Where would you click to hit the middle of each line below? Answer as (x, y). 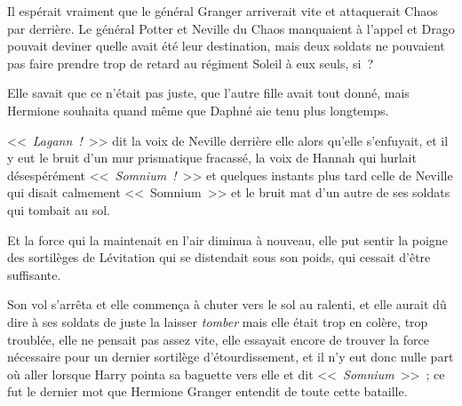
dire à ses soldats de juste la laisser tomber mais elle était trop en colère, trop (218, 321)
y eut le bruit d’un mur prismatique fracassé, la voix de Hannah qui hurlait (212, 158)
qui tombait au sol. (59, 209)
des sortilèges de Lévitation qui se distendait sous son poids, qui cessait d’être (219, 257)
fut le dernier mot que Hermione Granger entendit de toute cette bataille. (207, 391)
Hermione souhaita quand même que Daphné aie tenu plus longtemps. (198, 110)
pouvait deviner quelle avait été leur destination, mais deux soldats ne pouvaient (226, 46)
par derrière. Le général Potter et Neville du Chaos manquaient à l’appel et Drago (231, 28)
